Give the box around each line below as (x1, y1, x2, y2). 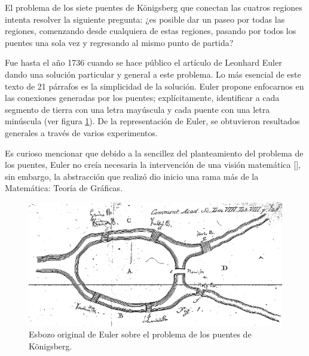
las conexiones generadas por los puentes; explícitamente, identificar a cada (5, 91, 280, 104)
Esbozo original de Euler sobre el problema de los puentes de (29, 328, 252, 340)
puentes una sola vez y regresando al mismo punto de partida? (5, 36, 234, 48)
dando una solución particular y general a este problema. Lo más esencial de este (5, 67, 301, 80)
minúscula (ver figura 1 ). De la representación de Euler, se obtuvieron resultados (5, 115, 300, 127)
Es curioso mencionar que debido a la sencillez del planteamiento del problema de (5, 146, 304, 159)
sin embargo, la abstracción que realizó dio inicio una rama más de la (5, 170, 259, 182)
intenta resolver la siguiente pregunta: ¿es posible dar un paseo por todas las (5, 13, 285, 25)
